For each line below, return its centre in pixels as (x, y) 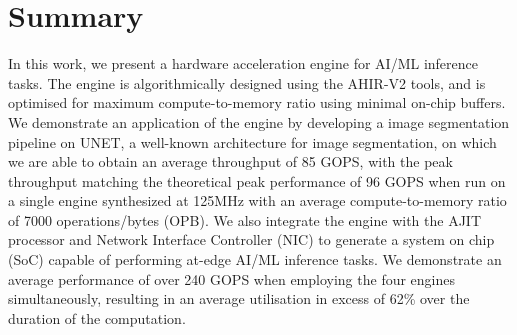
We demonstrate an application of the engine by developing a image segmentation (259, 121)
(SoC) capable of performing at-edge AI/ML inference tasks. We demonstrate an (255, 259)
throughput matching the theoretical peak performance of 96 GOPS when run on (257, 180)
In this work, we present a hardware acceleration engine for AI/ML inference (243, 63)
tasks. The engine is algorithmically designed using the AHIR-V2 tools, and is (247, 82)
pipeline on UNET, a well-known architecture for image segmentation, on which (252, 141)
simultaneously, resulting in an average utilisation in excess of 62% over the (239, 298)
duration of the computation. (97, 317)
